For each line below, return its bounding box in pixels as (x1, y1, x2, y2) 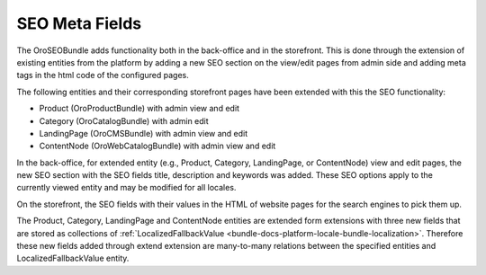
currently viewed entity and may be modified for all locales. (16, 182, 237, 193)
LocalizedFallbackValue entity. (16, 253, 130, 264)
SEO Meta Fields (16, 13, 142, 33)
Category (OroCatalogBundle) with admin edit (39, 115, 209, 126)
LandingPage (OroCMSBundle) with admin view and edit (39, 128, 248, 138)
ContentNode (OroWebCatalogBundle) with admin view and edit (39, 140, 276, 152)
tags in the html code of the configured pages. (16, 70, 189, 81)
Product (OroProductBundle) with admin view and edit (39, 103, 240, 114)
